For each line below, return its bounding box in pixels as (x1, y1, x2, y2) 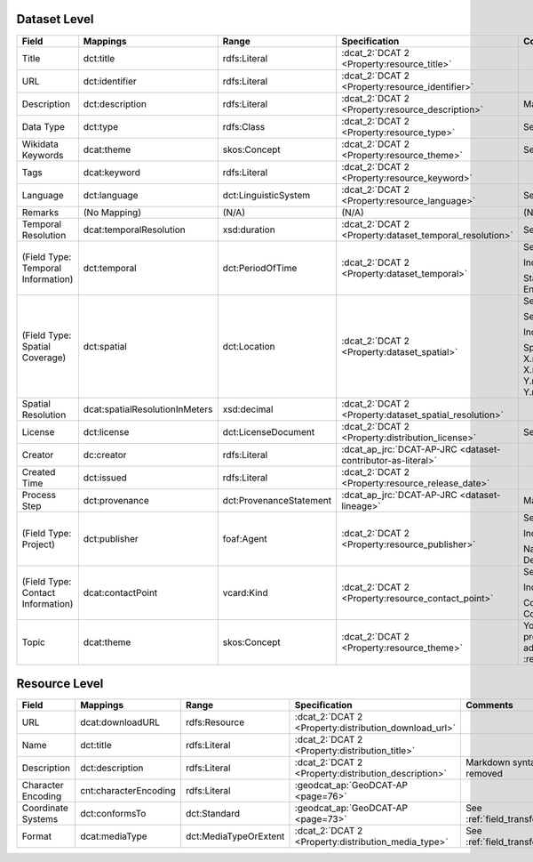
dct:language (83, 189, 139, 201)
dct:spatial (83, 340, 128, 352)
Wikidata (21, 138, 60, 150)
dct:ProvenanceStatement (222, 494, 332, 506)
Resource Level (16, 676, 104, 691)
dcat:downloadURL (80, 716, 160, 729)
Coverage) (21, 351, 67, 364)
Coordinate (21, 802, 68, 814)
